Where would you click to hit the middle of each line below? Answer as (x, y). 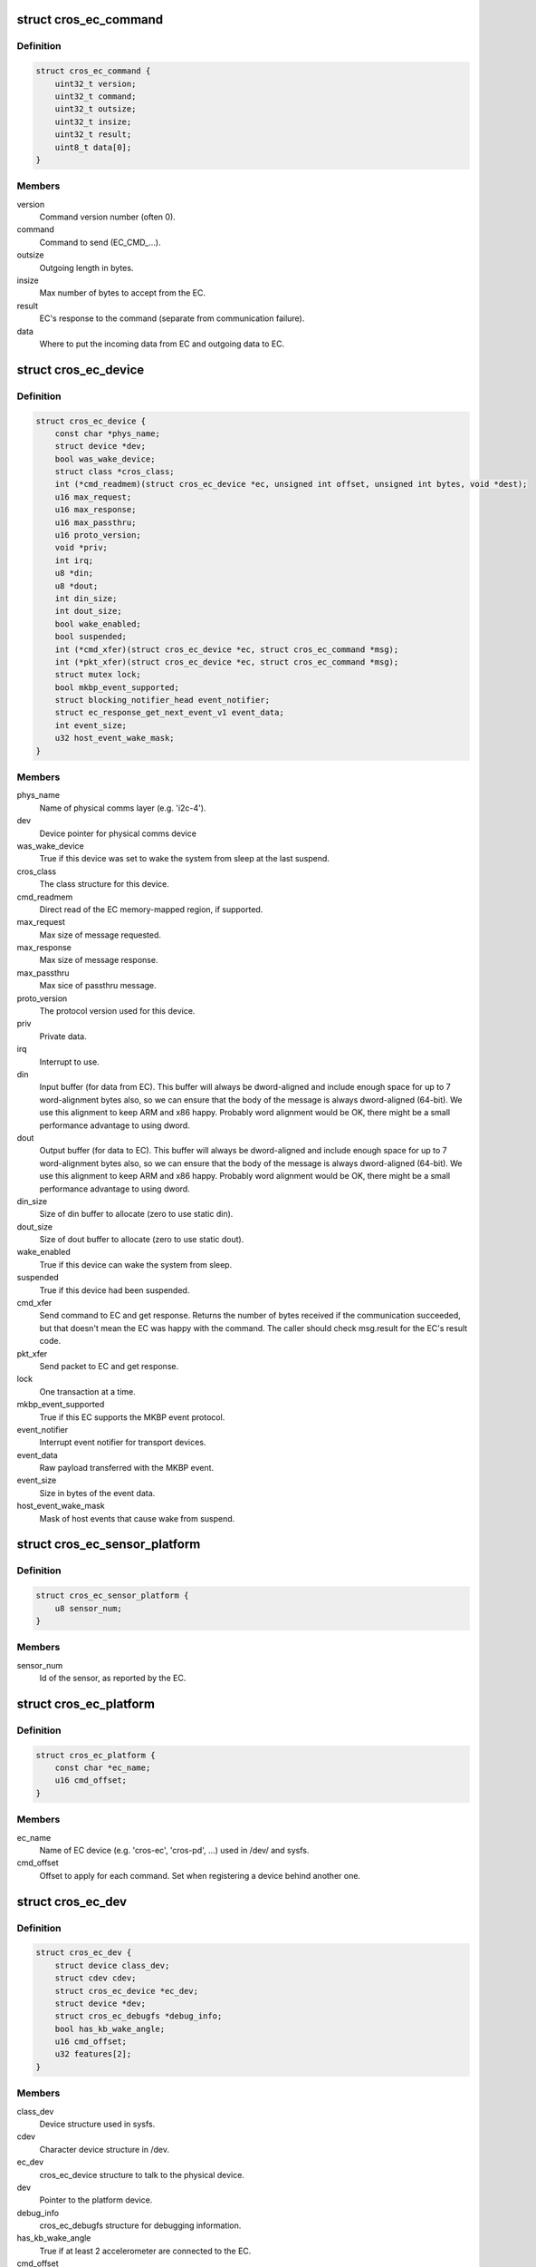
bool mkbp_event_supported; (117, 687)
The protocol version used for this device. (117, 1011)
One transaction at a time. (87, 1391)
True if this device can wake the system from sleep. (136, 1264)
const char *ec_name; (103, 1768)
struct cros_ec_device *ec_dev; (127, 1991)
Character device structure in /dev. (105, 2149)
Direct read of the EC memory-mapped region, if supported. (151, 909)
